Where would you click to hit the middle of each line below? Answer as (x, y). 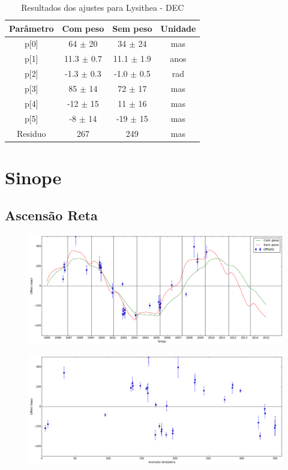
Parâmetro (31, 28)
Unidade (178, 28)
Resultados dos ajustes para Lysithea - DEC (103, 7)
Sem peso (132, 28)
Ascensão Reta (51, 215)
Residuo (31, 133)
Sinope (33, 177)
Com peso (83, 28)
